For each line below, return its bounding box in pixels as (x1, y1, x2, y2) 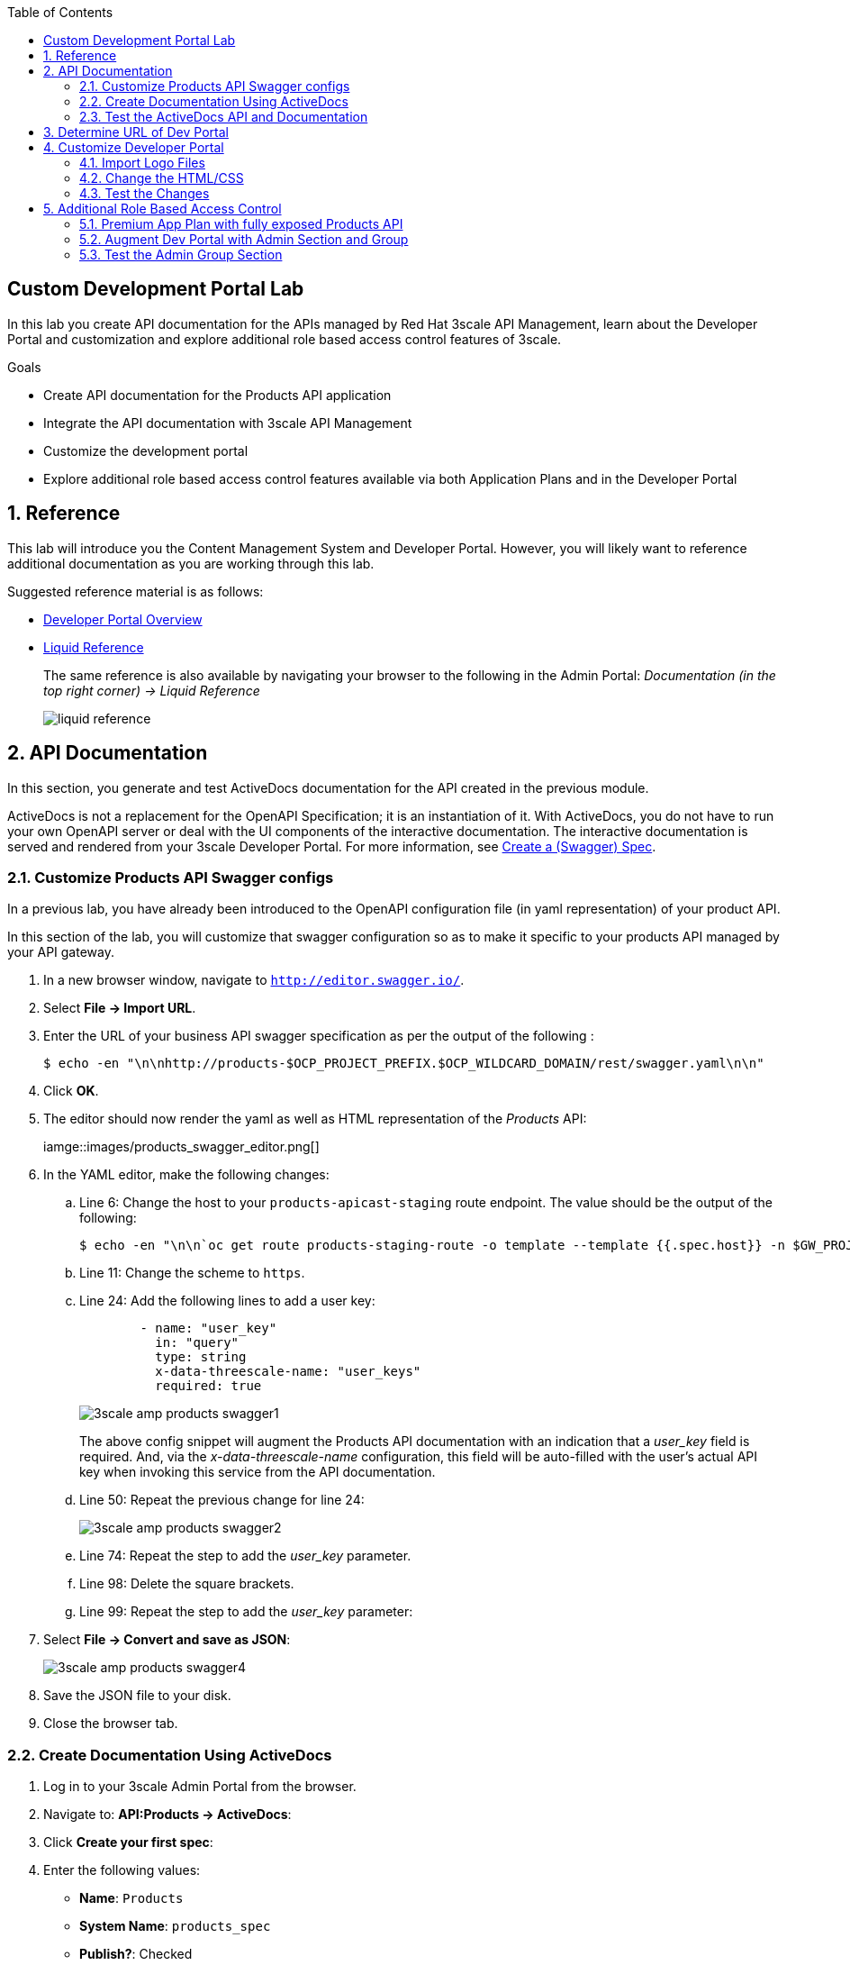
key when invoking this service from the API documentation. (79, 1464, 436, 1480)
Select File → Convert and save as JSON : (43, 1632, 291, 1648)
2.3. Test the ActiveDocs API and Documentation (79, 109, 368, 124)
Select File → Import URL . (43, 1000, 196, 1016)
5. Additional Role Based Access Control (43, 201, 282, 216)
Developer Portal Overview (43, 611, 203, 627)
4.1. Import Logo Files (79, 155, 205, 170)
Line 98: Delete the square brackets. (79, 1576, 294, 1592)
